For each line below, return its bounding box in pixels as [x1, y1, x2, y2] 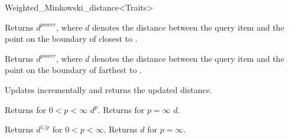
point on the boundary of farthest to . [5, 64, 142, 76]
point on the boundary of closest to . [5, 32, 138, 45]
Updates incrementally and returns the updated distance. [5, 83, 212, 95]
